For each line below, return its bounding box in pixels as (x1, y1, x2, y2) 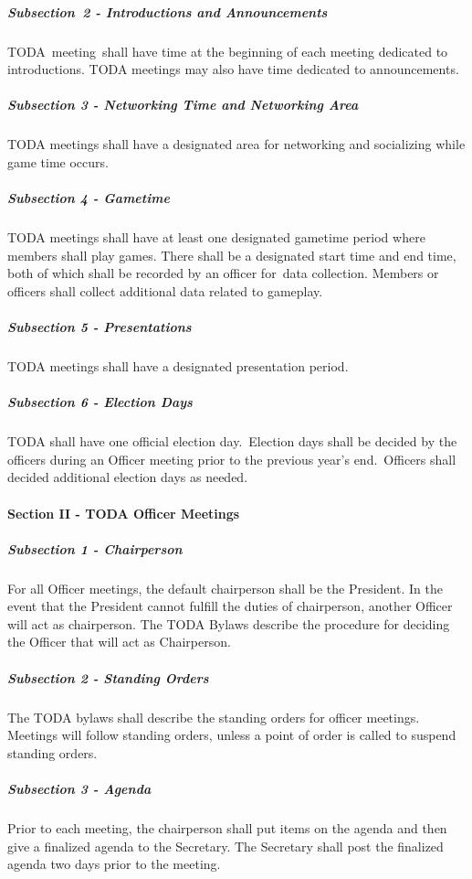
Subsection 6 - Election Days (7, 392, 193, 412)
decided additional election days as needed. (7, 467, 248, 487)
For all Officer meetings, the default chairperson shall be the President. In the (7, 578, 443, 597)
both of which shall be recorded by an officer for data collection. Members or (7, 263, 439, 283)
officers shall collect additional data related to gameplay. (7, 281, 323, 300)
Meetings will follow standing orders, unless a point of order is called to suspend (7, 725, 456, 745)
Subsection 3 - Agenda (7, 779, 152, 798)
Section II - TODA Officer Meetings (7, 503, 240, 522)
